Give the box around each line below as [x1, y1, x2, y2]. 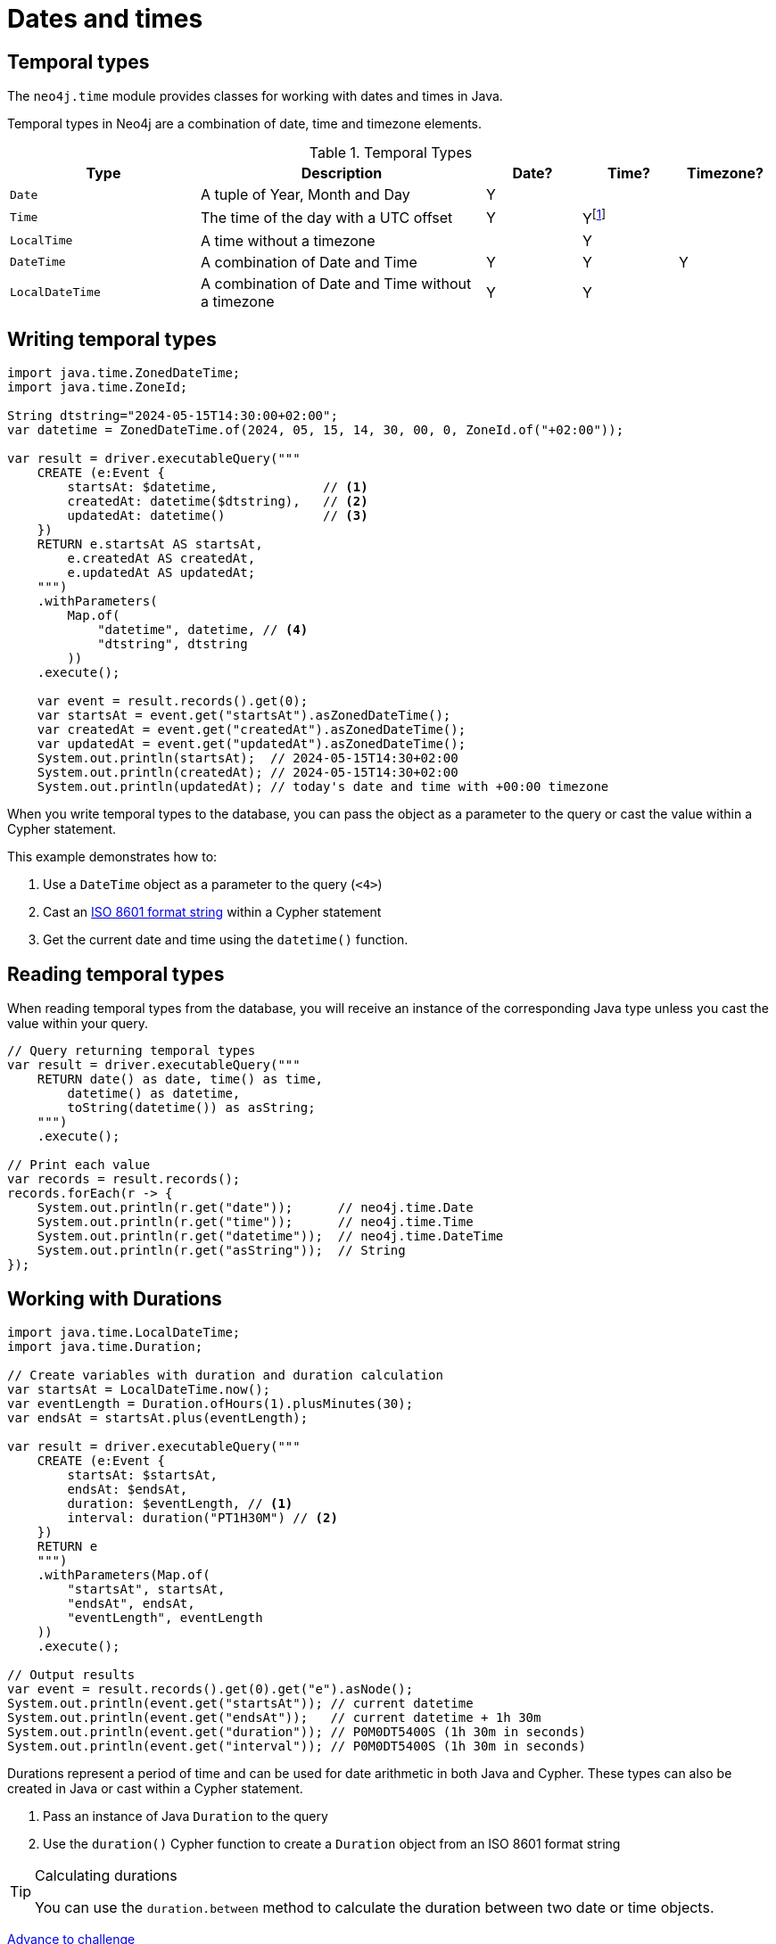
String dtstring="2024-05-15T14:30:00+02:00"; [7, 408, 338, 424]
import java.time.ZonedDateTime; [7, 366, 241, 381]
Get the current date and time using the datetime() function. [43, 932, 409, 948]
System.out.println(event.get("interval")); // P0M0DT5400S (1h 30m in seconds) [7, 1739, 587, 1754]
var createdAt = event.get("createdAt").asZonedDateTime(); [37, 722, 466, 737]
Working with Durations [7, 1287, 222, 1310]
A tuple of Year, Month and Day [201, 185, 410, 204]
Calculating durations [35, 1866, 177, 1885]
